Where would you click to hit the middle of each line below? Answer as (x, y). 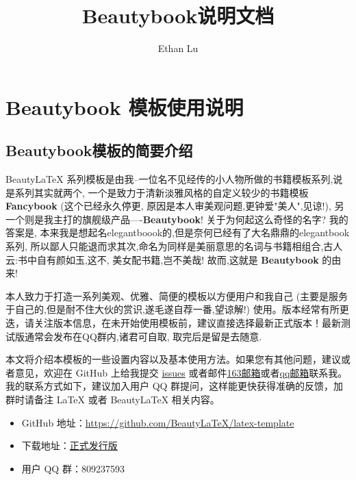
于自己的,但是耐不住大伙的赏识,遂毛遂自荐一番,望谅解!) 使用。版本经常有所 (173, 309)
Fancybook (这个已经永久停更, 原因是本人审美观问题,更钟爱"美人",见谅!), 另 (175, 206)
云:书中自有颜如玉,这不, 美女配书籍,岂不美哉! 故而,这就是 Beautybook (162, 259)
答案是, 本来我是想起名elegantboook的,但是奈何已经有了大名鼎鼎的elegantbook (178, 232)
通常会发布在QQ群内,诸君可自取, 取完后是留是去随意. (143, 336)
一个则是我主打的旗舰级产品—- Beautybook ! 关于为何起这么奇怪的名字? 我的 (177, 219)
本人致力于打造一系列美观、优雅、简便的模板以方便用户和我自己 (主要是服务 (177, 295)
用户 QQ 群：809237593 (73, 468)
